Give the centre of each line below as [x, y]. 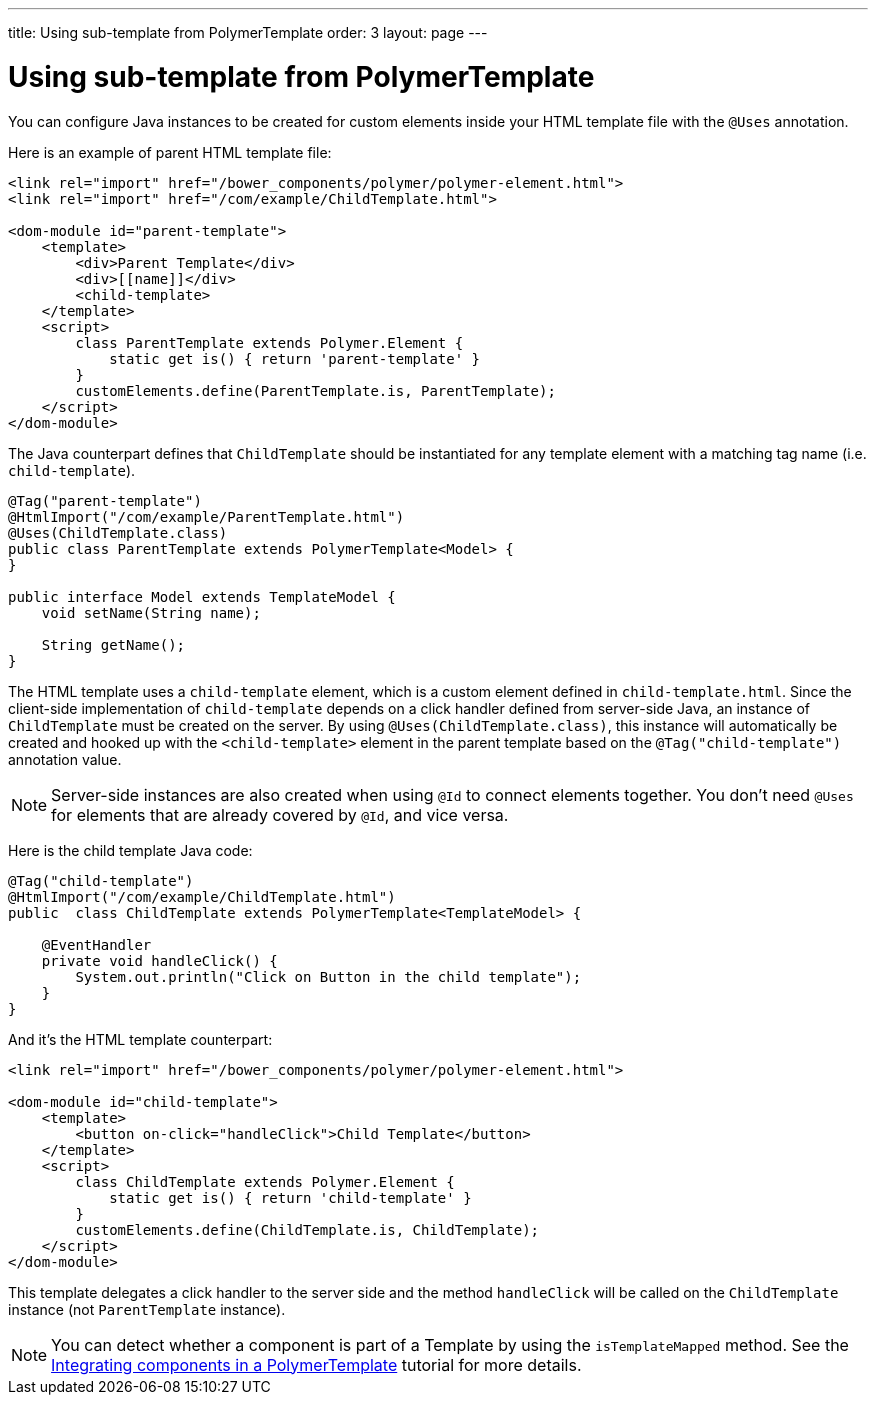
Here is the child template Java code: [130, 850]
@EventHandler [96, 944]
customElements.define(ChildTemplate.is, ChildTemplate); [307, 1229]
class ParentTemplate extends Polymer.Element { [269, 342]
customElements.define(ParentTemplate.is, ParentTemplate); [315, 390]
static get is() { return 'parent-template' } [295, 358]
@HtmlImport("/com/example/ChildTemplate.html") [202, 896]
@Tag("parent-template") [105, 500]
